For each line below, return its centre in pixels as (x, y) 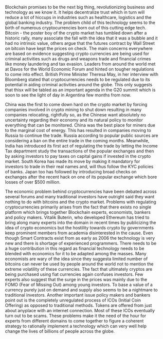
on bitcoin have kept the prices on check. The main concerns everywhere (79, 48)
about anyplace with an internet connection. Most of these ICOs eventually (80, 311)
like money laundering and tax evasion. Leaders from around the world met (80, 64)
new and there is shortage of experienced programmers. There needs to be (81, 243)
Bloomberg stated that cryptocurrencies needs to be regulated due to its (78, 79)
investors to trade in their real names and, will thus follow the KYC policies (79, 167)
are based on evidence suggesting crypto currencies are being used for (77, 54)
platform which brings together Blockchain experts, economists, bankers (78, 212)
